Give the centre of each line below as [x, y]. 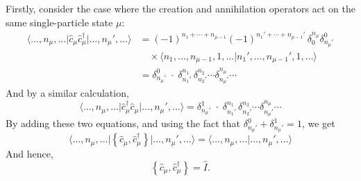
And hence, [30, 154]
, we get [318, 123]
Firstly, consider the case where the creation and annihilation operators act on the [180, 8]
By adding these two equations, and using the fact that [123, 123]
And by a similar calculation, [67, 93]
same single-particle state [59, 22]
